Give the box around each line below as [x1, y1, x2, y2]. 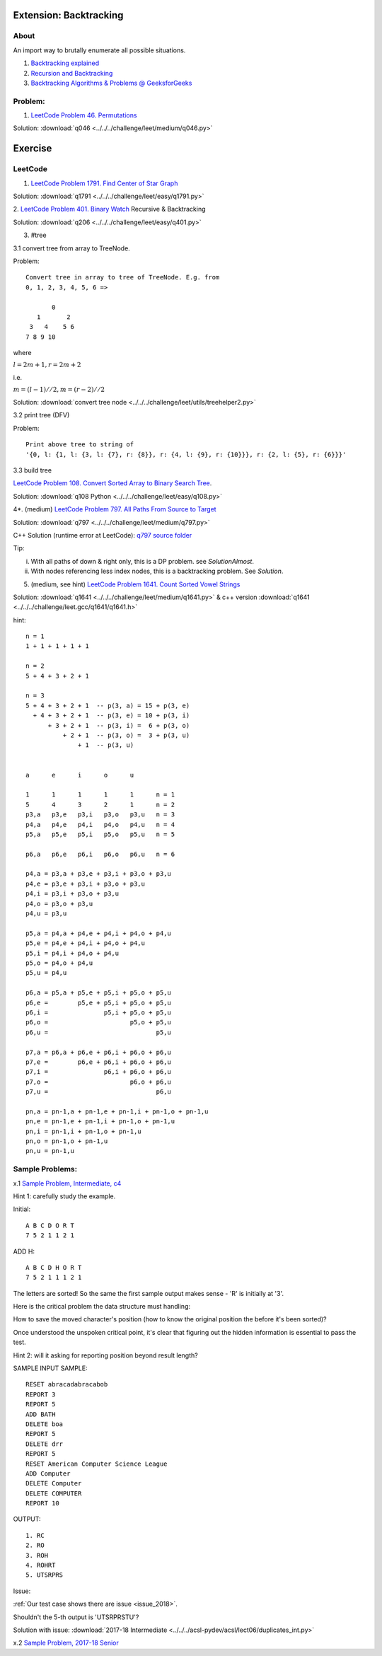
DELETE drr [25, 1440, 64, 1448]
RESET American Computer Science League [25, 1459, 168, 1468]
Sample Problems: [13, 1164, 78, 1174]
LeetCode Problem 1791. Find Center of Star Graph [30, 179, 178, 187]
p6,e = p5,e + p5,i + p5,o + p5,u [25, 998, 171, 1007]
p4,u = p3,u [25, 910, 67, 917]
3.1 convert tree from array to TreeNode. [13, 244, 130, 253]
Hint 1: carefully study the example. [13, 1192, 116, 1200]
